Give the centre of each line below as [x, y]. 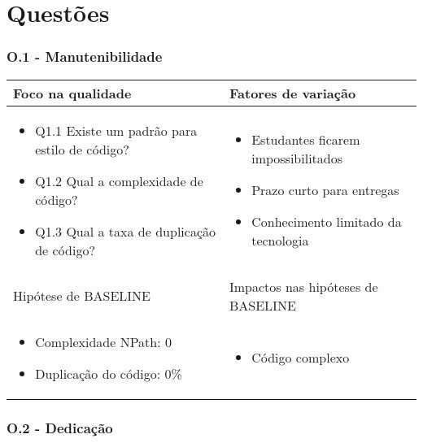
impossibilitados [297, 159]
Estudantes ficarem [306, 140]
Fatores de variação [293, 93]
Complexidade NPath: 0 [103, 341]
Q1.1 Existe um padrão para [116, 130]
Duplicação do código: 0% [109, 373]
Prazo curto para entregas [325, 190]
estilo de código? [82, 149]
